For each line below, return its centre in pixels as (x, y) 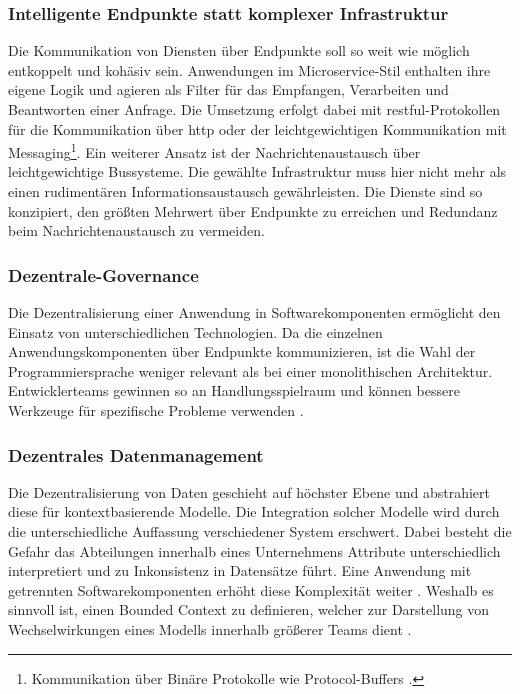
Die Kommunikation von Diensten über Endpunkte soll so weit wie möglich (239, 50)
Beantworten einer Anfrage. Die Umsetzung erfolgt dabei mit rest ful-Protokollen (254, 109)
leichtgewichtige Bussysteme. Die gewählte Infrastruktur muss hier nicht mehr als (257, 171)
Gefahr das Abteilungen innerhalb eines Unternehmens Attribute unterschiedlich (254, 550)
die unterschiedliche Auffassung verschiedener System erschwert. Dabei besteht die (260, 531)
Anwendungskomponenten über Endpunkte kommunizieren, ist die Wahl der (242, 351)
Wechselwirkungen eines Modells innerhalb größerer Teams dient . (210, 628)
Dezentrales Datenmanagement (136, 454)
